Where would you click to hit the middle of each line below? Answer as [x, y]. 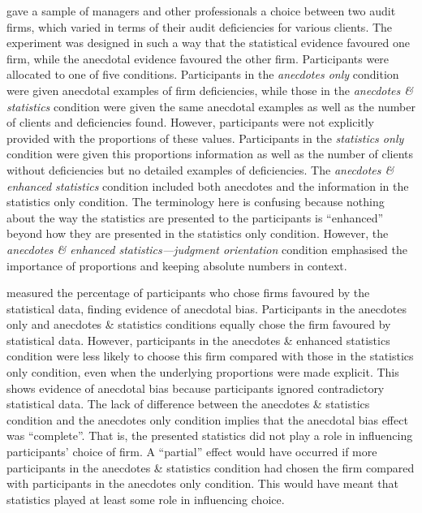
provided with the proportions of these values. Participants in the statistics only [205, 138]
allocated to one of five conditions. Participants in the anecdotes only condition [203, 74]
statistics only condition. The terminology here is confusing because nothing [196, 202]
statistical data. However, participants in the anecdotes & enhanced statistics [198, 340]
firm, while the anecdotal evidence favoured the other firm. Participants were [198, 58]
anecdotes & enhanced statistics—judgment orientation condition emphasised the [207, 249]
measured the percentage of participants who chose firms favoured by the [188, 293]
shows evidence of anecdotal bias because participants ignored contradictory [196, 388]
